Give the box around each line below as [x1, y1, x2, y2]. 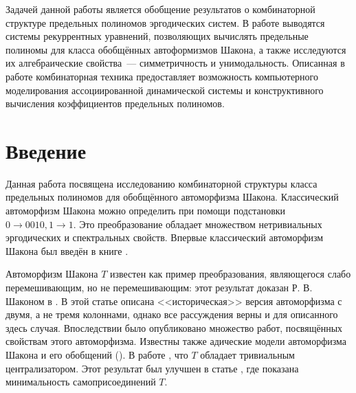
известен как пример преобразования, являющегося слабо [109, 267, 351, 281]
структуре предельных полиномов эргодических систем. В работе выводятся [5, 15, 325, 30]
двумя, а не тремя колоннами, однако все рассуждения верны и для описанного [5, 307, 338, 322]
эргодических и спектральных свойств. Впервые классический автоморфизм [5, 230, 324, 245]
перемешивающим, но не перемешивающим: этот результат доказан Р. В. [5, 280, 313, 295]
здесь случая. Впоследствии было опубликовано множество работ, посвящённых [5, 320, 343, 335]
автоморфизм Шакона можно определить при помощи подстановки [5, 203, 286, 218]
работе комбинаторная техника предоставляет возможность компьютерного [5, 69, 318, 83]
